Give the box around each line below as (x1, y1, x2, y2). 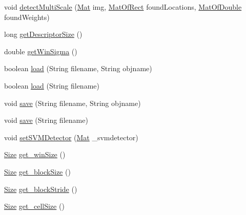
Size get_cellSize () (4, 201, 65, 211)
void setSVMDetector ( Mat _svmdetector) (4, 132, 138, 142)
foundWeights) (4, 11, 50, 22)
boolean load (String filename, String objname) (4, 63, 152, 74)
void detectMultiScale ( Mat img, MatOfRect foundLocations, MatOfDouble (4, 2, 242, 12)
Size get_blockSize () (4, 166, 71, 177)
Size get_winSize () (4, 149, 66, 160)
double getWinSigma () (4, 46, 77, 56)
